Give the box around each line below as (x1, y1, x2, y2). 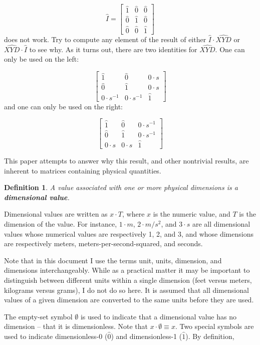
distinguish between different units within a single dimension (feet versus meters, (4, 275, 252, 285)
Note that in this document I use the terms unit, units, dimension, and (4, 255, 222, 265)
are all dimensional (192, 219, 250, 229)
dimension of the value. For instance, (4, 219, 117, 229)
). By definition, (185, 330, 234, 341)
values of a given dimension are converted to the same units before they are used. (4, 294, 254, 305)
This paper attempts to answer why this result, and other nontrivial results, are (4, 155, 249, 166)
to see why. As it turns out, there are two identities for (29, 44, 197, 54)
